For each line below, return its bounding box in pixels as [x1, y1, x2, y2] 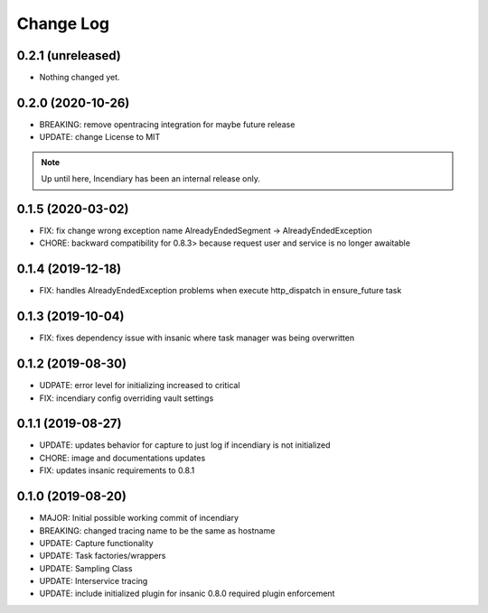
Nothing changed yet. [39, 72, 121, 83]
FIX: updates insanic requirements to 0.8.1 [39, 465, 195, 476]
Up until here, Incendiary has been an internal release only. [41, 173, 261, 184]
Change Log [16, 14, 110, 33]
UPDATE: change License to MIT [39, 132, 161, 143]
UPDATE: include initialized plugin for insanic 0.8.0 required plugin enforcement [39, 588, 335, 599]
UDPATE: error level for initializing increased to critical [39, 380, 240, 391]
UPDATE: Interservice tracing [39, 576, 148, 587]
